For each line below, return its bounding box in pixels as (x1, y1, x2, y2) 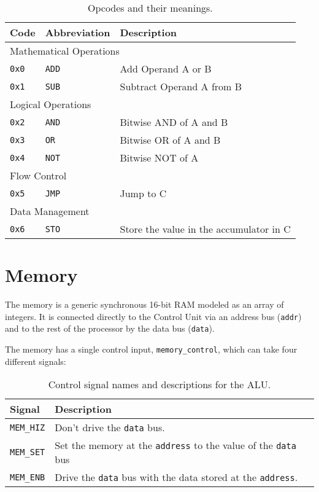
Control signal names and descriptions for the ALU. (48, 377, 271, 392)
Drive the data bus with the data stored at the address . (55, 470, 298, 485)
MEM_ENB (10, 472, 45, 482)
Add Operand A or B (120, 61, 212, 76)
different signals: (5, 354, 66, 367)
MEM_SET (10, 447, 45, 458)
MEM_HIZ (10, 422, 45, 432)
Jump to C (120, 186, 167, 200)
